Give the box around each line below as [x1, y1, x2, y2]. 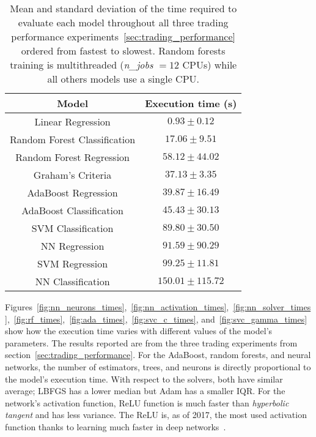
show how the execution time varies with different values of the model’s [5, 324, 273, 337]
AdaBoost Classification [21, 203, 123, 217]
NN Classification [35, 274, 110, 288]
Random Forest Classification [10, 132, 136, 146]
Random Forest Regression [15, 150, 130, 164]
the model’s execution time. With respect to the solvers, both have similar [5, 372, 283, 385]
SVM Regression [37, 256, 108, 271]
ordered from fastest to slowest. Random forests [21, 43, 226, 58]
